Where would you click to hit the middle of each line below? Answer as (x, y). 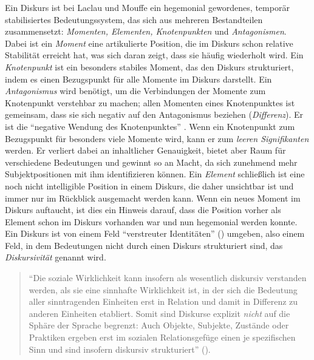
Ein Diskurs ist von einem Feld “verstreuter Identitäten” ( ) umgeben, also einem (155, 233)
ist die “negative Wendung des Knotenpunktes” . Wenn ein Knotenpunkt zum (150, 126)
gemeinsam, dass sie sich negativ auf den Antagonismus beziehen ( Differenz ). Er (154, 114)
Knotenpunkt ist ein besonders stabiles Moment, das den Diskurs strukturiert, (149, 66)
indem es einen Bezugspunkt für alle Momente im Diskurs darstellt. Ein (138, 79)
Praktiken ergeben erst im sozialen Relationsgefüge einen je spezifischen (162, 337)
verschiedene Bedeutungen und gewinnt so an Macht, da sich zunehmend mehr (151, 162)
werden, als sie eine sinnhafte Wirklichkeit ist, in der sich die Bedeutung (163, 289)
